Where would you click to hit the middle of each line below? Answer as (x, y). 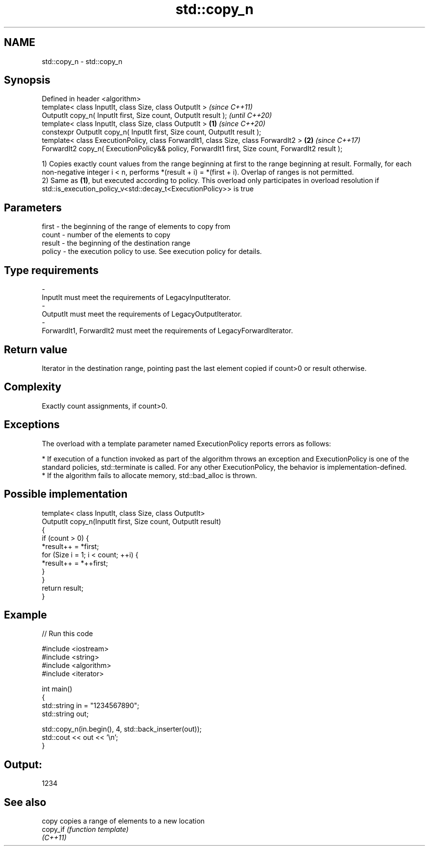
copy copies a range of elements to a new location (123, 821)
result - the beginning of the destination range (116, 243)
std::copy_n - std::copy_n (82, 61)
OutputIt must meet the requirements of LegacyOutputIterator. (142, 314)
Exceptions (32, 425)
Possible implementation (66, 494)
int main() (57, 689)
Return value (36, 349)
